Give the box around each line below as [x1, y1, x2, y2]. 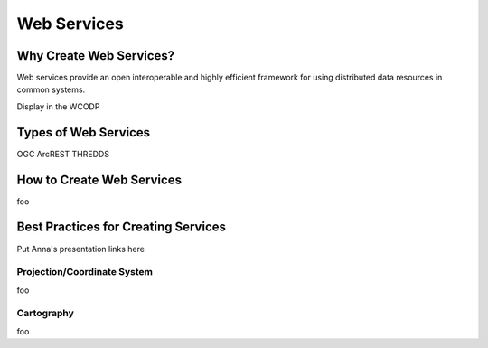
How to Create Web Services [16, 172, 183, 187]
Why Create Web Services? [16, 48, 175, 63]
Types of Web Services [16, 125, 151, 140]
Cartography [16, 307, 74, 320]
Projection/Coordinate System [16, 266, 154, 278]
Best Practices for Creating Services [16, 220, 226, 235]
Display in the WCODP [16, 100, 100, 112]
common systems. [16, 84, 86, 95]
